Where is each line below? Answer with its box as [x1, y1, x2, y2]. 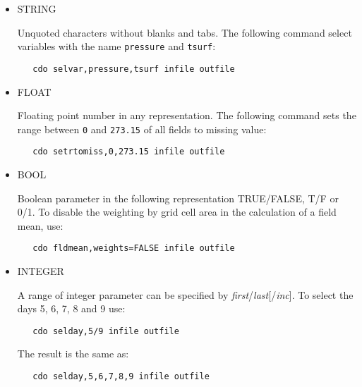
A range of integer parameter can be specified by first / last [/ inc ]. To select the [17, 287, 354, 302]
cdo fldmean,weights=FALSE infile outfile [32, 243, 235, 254]
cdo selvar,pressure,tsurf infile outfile [32, 63, 235, 74]
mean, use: [17, 218, 64, 233]
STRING [17, 1, 56, 16]
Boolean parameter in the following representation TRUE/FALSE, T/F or [17, 190, 339, 205]
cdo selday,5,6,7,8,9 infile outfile [32, 371, 210, 382]
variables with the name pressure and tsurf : [17, 39, 216, 54]
